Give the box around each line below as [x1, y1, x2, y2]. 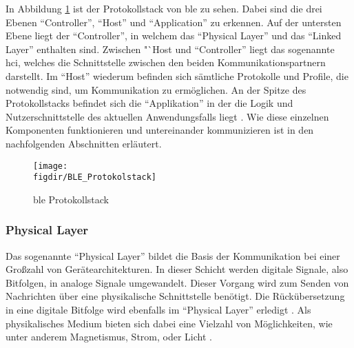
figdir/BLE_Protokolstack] [33, 172, 156, 183]
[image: [33, 161, 68, 171]
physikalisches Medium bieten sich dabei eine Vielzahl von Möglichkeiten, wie [6, 316, 333, 330]
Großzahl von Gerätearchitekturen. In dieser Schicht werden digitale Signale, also [6, 262, 348, 276]
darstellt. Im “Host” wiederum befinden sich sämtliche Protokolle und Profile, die [6, 68, 348, 83]
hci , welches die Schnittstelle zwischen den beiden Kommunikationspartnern [6, 55, 326, 70]
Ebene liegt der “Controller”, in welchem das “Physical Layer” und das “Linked [6, 28, 342, 43]
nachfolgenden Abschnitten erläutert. [6, 136, 162, 150]
